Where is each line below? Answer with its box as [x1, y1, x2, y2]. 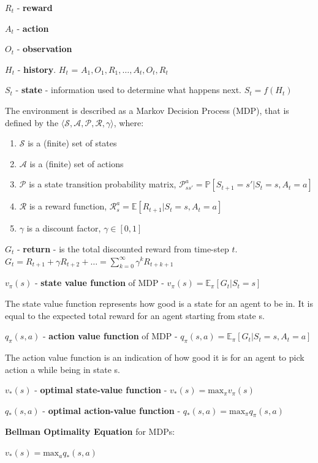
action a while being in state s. [5, 363, 120, 375]
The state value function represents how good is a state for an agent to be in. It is [5, 296, 313, 309]
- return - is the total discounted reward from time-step [17, 242, 229, 255]
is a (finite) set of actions [29, 157, 124, 170]
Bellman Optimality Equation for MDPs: [5, 425, 175, 438]
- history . [17, 62, 56, 75]
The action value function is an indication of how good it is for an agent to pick [5, 350, 305, 363]
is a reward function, [29, 200, 107, 213]
